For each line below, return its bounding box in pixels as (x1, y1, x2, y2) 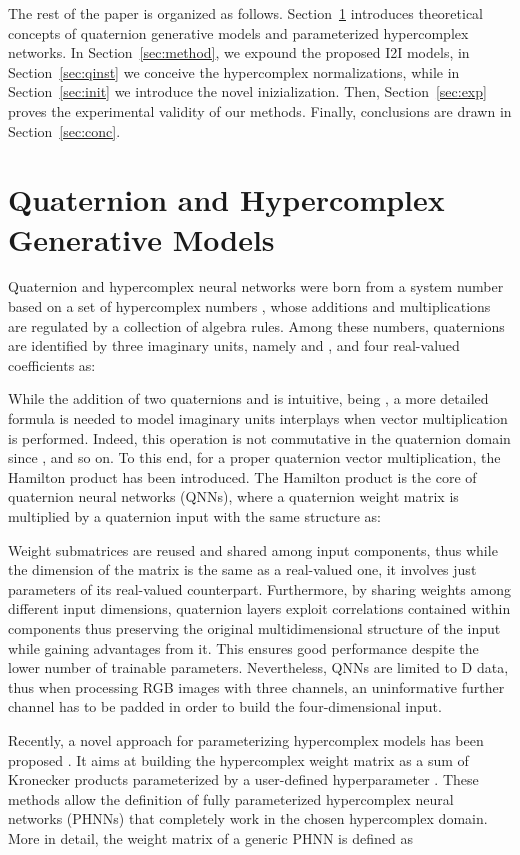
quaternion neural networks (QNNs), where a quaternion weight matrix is (8, 486, 459, 507)
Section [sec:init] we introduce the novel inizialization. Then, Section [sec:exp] (8, 81, 487, 102)
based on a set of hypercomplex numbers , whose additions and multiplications (8, 296, 491, 317)
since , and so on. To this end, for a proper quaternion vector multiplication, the (8, 447, 501, 468)
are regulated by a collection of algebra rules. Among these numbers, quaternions (8, 315, 505, 336)
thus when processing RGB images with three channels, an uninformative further (8, 676, 505, 697)
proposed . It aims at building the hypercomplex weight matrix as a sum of (8, 749, 469, 770)
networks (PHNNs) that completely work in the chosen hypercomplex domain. (8, 808, 488, 829)
